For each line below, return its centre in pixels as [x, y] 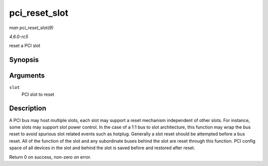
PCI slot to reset [38, 94]
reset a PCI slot [25, 46]
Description [28, 108]
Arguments [27, 76]
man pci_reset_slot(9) [32, 28]
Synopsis [24, 60]
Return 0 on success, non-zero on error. [50, 157]
